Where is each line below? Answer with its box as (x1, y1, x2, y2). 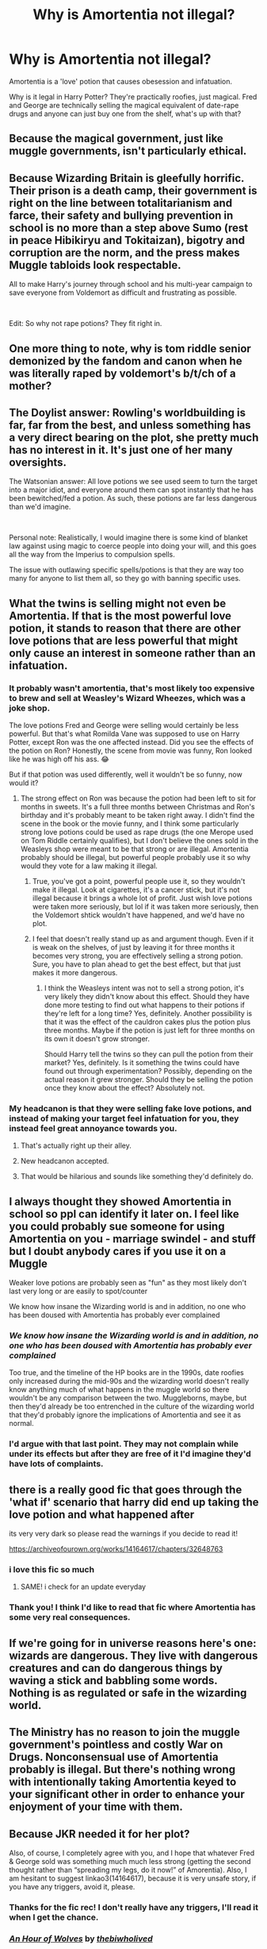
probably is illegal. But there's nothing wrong (9, 1763, 236, 1777)
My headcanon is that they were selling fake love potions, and (9, 1102, 252, 1114)
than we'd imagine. (9, 502, 71, 512)
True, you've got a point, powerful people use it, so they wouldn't (32, 877, 246, 886)
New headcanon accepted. (20, 1157, 109, 1166)
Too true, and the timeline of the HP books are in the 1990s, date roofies (9, 1368, 244, 1377)
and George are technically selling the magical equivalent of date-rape (9, 100, 239, 110)
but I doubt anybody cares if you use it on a (9, 1244, 227, 1257)
